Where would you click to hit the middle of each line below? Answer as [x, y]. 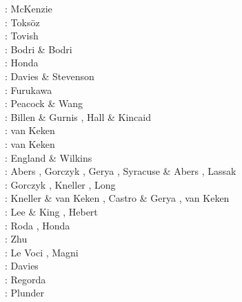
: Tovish [22, 36]
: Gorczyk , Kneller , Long [60, 184]
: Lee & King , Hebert [51, 211]
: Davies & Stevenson [50, 76]
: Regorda [26, 279]
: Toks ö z [22, 22]
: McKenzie [29, 8]
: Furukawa [29, 89]
